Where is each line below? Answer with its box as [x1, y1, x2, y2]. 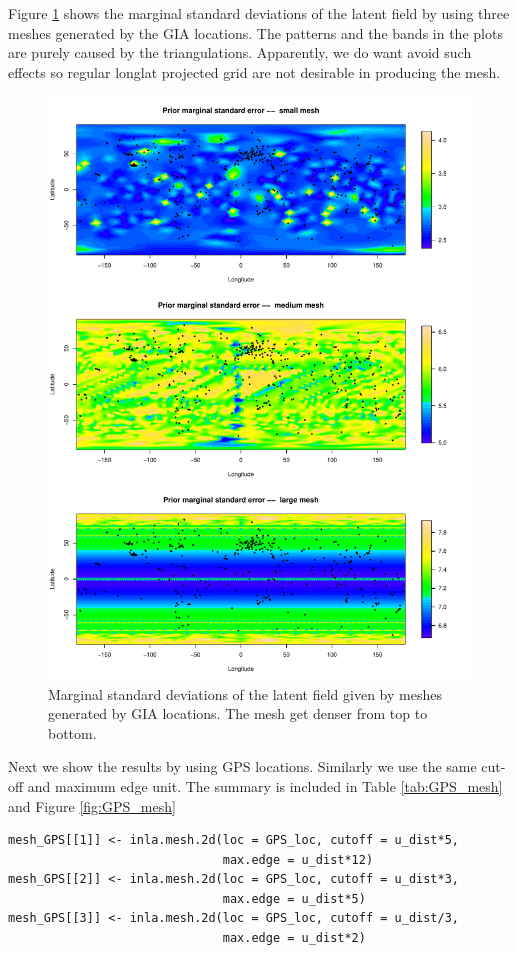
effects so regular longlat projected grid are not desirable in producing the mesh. [8, 61, 501, 82]
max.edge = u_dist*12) [222, 852, 374, 867]
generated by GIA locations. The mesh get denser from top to [48, 703, 428, 724]
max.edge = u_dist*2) [222, 931, 366, 946]
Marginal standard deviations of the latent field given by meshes [48, 683, 442, 704]
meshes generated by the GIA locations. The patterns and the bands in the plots [8, 22, 503, 43]
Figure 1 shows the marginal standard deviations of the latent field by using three [8, 3, 510, 23]
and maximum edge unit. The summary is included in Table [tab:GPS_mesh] [27, 775, 503, 796]
